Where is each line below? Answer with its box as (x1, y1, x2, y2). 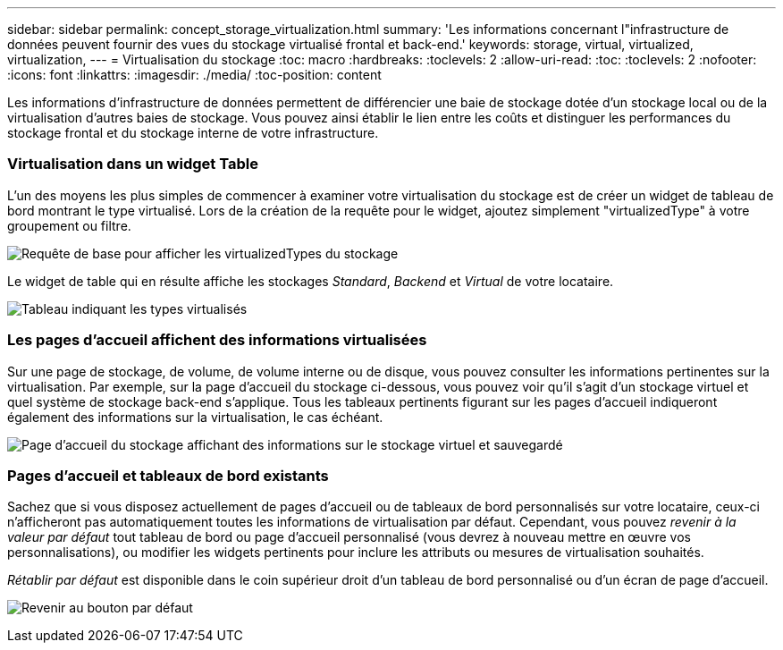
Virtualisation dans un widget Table (7, 155, 258, 173)
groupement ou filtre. (7, 217, 131, 233)
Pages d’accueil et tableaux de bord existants (7, 466, 329, 485)
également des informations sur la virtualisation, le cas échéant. (7, 409, 383, 425)
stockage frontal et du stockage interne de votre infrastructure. (7, 125, 379, 140)
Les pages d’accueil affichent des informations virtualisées (7, 331, 427, 350)
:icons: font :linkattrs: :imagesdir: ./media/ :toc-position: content (7, 67, 382, 82)
